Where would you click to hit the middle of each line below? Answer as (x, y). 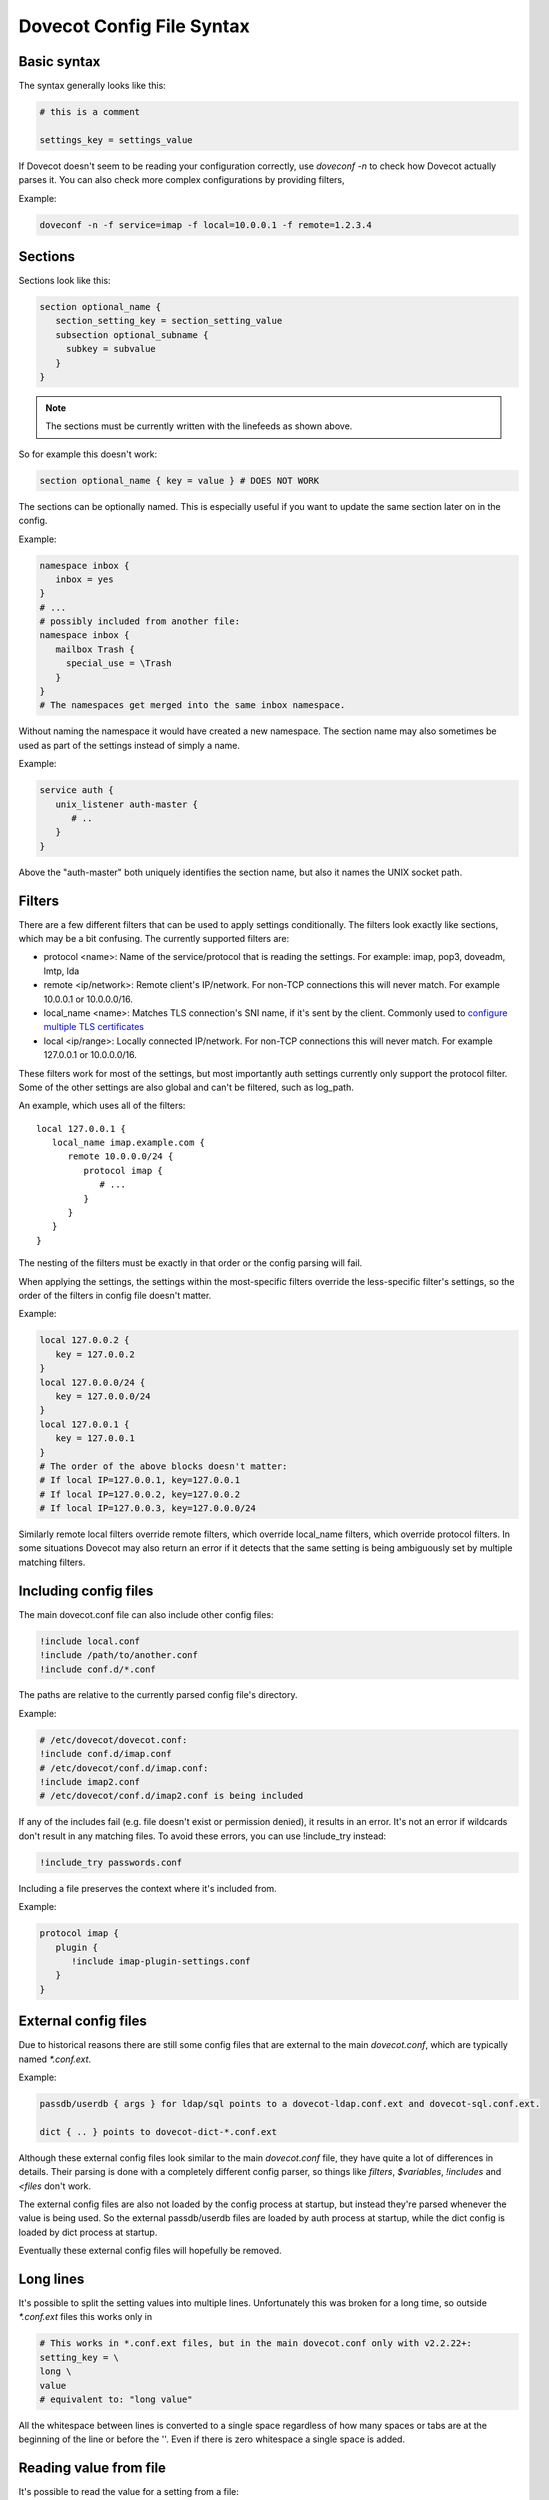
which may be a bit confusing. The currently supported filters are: (154, 939)
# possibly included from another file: (139, 621)
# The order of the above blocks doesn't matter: (163, 1466)
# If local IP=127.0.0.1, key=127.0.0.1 (139, 1480)
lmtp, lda (61, 971)
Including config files (86, 1590)
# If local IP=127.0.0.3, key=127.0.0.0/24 (148, 1508)
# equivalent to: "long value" (116, 2399)
